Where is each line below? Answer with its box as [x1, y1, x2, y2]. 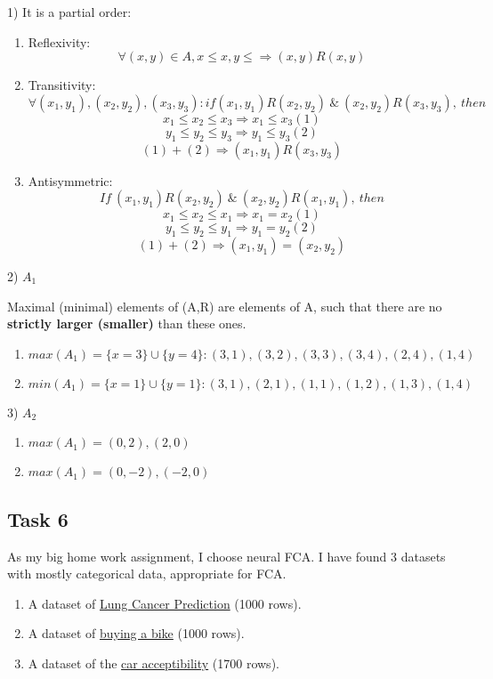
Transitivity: [28, 76, 96, 94]
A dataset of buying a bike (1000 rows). [28, 624, 245, 643]
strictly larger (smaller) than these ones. [7, 314, 246, 333]
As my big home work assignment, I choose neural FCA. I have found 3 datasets [7, 546, 446, 565]
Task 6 [7, 505, 69, 532]
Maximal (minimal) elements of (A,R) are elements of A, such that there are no [7, 296, 442, 315]
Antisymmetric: [28, 171, 113, 190]
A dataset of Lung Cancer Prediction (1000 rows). [28, 594, 302, 612]
